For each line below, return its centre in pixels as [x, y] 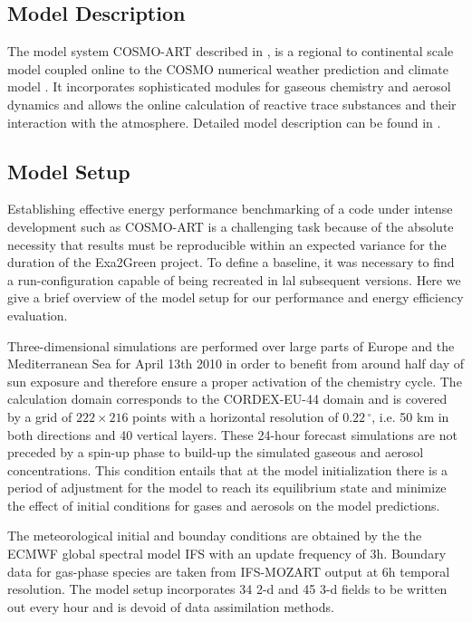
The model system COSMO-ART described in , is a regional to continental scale [231, 51]
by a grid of [40, 416]
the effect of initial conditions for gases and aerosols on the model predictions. [224, 505]
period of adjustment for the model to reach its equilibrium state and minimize [227, 488]
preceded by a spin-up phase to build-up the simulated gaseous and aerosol [216, 452]
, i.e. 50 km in [410, 416]
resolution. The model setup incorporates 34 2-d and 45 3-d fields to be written [227, 589]
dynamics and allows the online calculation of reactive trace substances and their [232, 104]
